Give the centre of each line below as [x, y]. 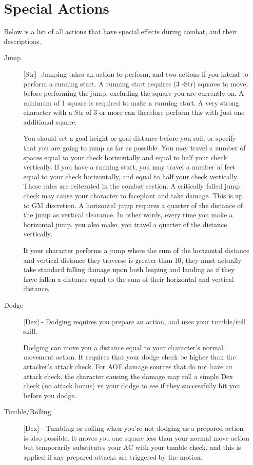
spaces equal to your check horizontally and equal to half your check [125, 157]
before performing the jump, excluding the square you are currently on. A [134, 93]
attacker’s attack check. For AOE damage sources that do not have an [128, 366]
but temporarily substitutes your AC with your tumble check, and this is [132, 447]
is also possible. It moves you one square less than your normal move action [136, 437]
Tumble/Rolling [28, 412]
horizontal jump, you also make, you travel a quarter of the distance [125, 224]
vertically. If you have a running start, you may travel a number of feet [129, 167]
